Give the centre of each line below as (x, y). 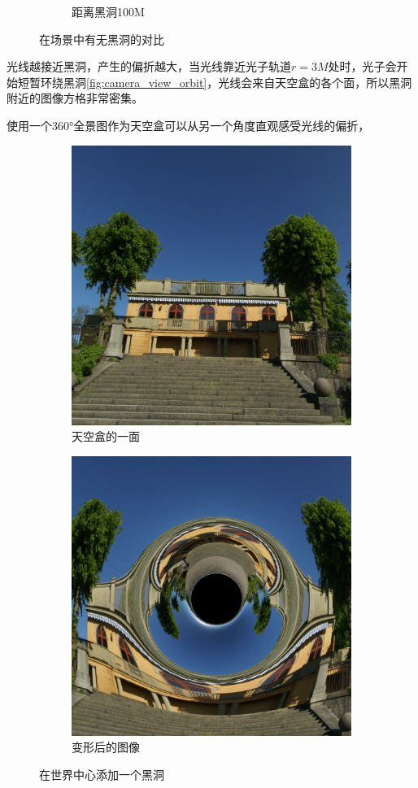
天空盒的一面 (106, 436)
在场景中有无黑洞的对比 (102, 39)
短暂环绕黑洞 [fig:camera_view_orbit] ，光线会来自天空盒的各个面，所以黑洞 (215, 82)
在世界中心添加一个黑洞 (102, 774)
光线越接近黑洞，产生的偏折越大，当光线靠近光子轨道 (149, 66)
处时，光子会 (362, 66)
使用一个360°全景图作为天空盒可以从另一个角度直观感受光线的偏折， (188, 125)
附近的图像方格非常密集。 (75, 98)
